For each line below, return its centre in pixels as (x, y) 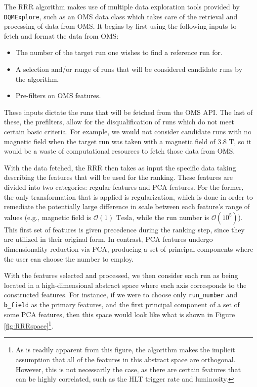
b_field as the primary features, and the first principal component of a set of (122, 304)
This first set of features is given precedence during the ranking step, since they (124, 229)
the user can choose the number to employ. (69, 258)
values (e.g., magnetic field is (48, 217)
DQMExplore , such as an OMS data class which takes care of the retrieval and (121, 16)
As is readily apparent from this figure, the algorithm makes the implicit (125, 350)
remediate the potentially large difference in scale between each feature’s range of (127, 206)
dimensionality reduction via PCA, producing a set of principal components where (128, 249)
